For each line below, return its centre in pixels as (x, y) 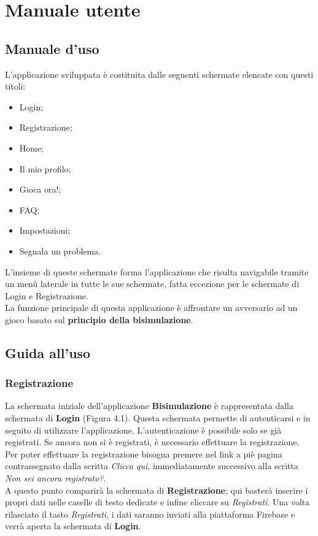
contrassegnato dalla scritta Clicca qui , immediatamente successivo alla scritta (152, 466)
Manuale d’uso (52, 48)
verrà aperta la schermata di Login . (73, 526)
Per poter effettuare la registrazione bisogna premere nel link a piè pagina (144, 454)
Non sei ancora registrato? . (56, 478)
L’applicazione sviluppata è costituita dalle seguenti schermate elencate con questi (159, 74)
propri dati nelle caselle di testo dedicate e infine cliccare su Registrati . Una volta (157, 502)
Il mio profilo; (45, 168)
